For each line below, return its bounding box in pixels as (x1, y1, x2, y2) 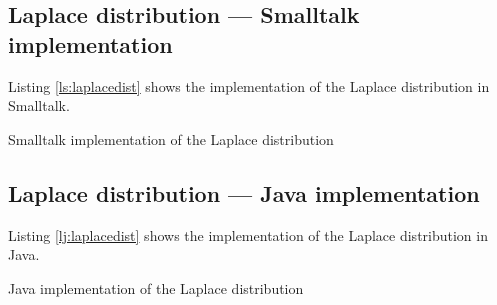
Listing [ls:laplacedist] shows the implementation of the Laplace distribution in (8, 75, 490, 96)
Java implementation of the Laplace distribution (8, 277, 304, 298)
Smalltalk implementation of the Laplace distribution (8, 128, 334, 149)
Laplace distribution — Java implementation (8, 177, 480, 208)
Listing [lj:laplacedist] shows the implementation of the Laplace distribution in (8, 224, 488, 245)
